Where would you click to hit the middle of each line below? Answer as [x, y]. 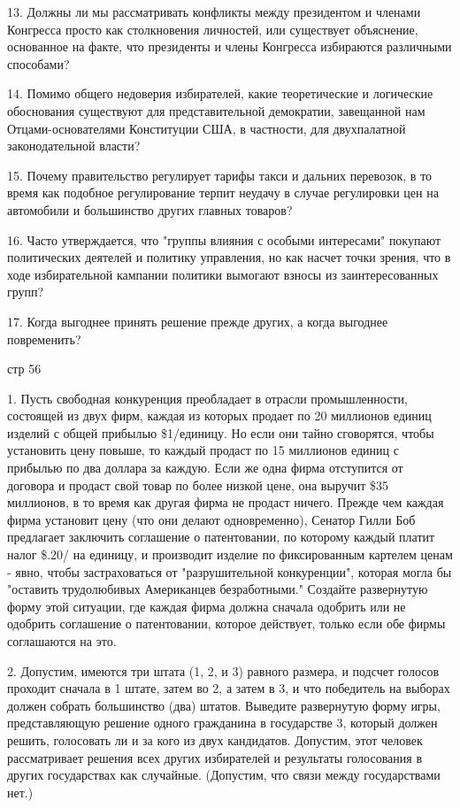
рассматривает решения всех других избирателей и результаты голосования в [215, 757]
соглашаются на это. [62, 641]
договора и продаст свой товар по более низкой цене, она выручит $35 [198, 485]
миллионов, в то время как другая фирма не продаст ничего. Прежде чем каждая [226, 502]
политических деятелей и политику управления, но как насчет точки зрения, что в [229, 257]
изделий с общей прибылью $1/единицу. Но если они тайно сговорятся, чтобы [221, 432]
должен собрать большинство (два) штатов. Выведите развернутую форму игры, [224, 705]
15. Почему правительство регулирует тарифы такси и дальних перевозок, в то [220, 175]
